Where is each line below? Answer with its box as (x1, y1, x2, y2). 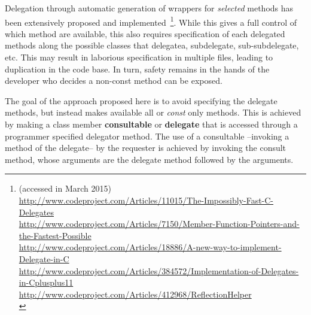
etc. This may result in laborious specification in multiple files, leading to (5, 51, 273, 63)
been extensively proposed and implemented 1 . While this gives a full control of (5, 14, 297, 28)
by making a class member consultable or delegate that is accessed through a (5, 118, 298, 130)
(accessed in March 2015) (19, 182, 111, 195)
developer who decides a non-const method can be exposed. (5, 74, 222, 87)
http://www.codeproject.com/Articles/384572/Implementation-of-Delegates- (19, 264, 299, 277)
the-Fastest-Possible (19, 229, 92, 241)
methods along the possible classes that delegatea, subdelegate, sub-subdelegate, (5, 39, 299, 52)
